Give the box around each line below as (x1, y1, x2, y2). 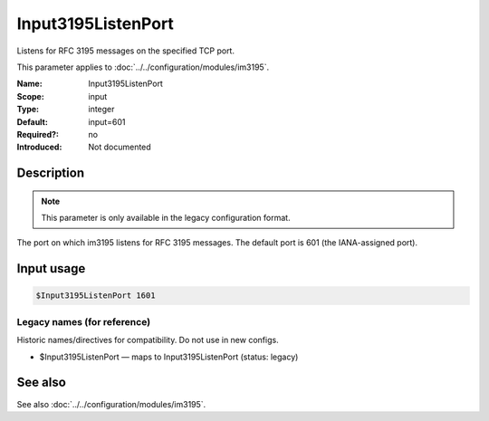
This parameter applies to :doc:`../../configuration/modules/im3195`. (16, 62, 270, 72)
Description (16, 166, 85, 181)
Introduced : (16, 141, 62, 153)
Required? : (16, 129, 59, 139)
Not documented (88, 141, 151, 153)
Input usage (16, 261, 86, 276)
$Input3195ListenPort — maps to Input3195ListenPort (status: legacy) (39, 351, 299, 362)
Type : (16, 104, 40, 115)
